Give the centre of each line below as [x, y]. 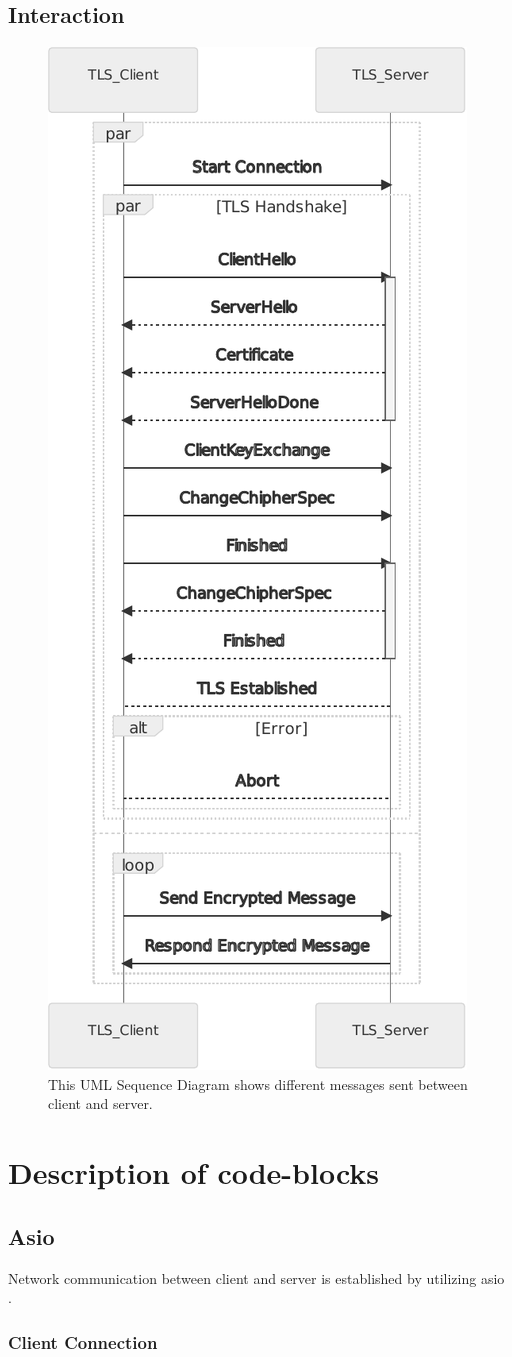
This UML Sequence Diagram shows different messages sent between [258, 1083]
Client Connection [83, 1341]
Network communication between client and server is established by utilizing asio [256, 1277]
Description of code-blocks [194, 1172]
